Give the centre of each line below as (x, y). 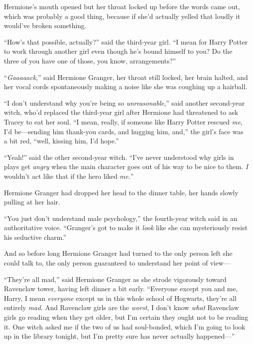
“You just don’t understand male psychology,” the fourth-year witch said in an (121, 218)
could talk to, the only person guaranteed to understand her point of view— (117, 263)
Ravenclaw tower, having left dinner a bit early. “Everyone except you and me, (121, 289)
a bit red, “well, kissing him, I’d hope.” (62, 141)
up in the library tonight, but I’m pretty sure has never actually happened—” (119, 336)
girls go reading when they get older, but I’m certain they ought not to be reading (126, 317)
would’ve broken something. (45, 25)
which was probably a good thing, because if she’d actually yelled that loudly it (122, 16)
